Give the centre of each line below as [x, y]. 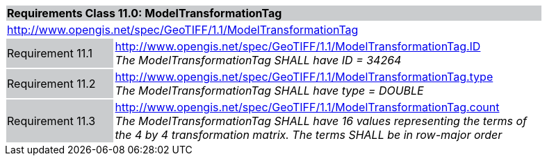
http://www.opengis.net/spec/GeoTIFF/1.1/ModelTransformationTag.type [304, 77]
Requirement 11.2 [51, 84]
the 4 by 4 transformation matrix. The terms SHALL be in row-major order [309, 135]
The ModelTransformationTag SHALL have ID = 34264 [258, 60]
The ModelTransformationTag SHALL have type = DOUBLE [269, 91]
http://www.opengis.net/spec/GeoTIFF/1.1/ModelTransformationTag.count [307, 107]
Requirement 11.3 [51, 121]
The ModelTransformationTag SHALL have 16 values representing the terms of [321, 121]
